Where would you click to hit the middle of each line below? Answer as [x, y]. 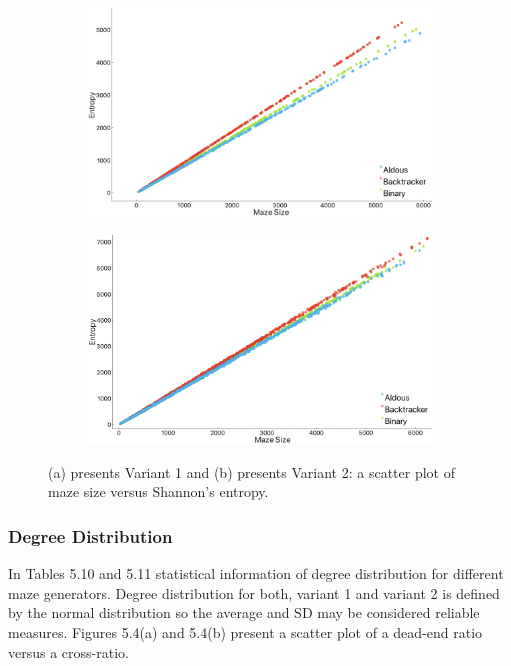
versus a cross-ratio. [68, 651]
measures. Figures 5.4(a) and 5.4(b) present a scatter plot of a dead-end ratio [245, 631]
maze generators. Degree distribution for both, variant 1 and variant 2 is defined [254, 592]
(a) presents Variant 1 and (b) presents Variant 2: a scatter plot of [251, 471]
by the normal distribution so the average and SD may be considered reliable [244, 612]
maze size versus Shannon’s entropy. [158, 491]
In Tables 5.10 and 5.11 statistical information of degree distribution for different [256, 573]
